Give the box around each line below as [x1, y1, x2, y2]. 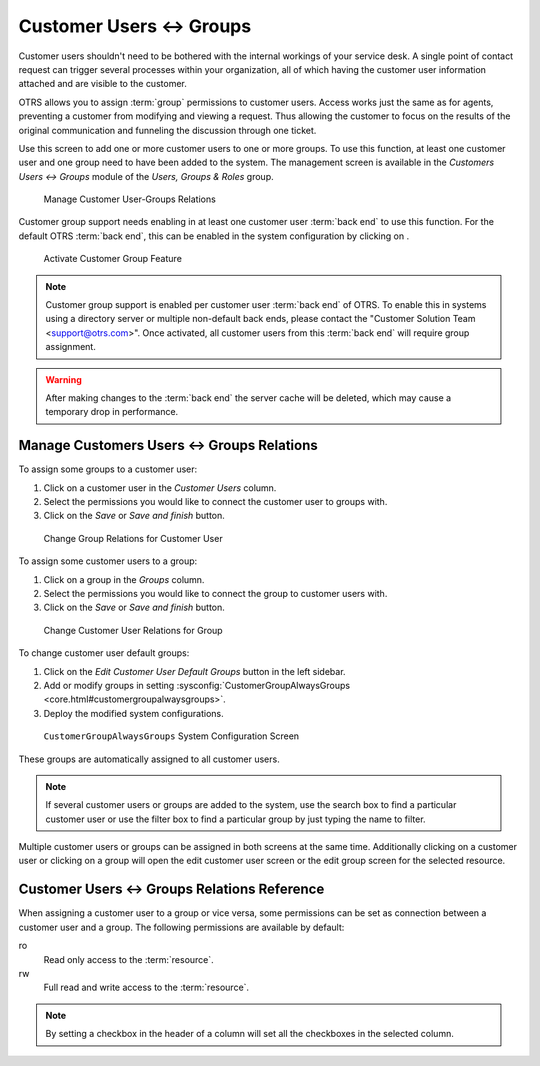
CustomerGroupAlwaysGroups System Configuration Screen [43, 730, 300, 742]
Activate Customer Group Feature [43, 253, 182, 265]
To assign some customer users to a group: [18, 555, 198, 567]
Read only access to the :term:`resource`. [43, 953, 214, 965]
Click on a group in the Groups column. [43, 573, 205, 585]
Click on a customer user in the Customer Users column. [43, 481, 277, 494]
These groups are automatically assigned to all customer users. [18, 753, 280, 765]
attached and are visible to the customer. [18, 78, 187, 90]
